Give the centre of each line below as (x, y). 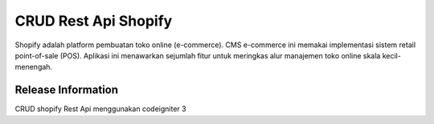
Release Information (67, 90)
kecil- (391, 55)
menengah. (33, 67)
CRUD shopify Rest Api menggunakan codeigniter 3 (100, 109)
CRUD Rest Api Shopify (94, 21)
